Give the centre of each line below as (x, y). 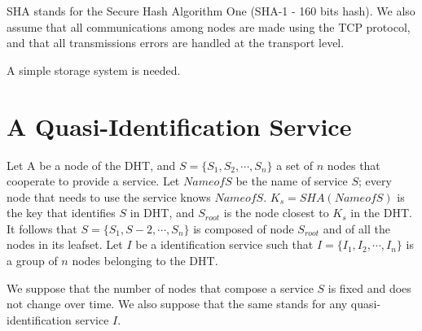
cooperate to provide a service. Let (93, 181)
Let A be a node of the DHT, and (91, 165)
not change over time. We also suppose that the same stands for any (177, 304)
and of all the (356, 228)
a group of (32, 261)
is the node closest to (276, 213)
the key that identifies (61, 213)
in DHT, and (162, 213)
